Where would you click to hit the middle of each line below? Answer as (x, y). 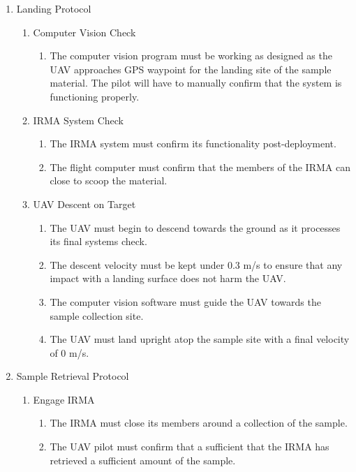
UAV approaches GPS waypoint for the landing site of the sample (191, 69)
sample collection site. (97, 315)
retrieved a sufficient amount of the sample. (143, 460)
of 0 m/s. (69, 352)
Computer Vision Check (84, 32)
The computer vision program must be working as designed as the (191, 56)
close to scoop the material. (109, 180)
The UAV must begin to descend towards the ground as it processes (195, 227)
